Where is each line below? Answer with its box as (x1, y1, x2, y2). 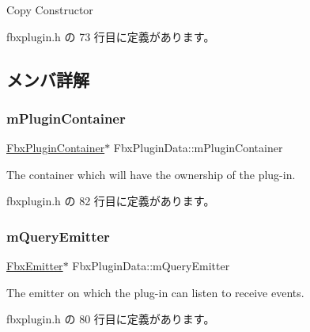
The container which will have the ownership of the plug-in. (6, 166, 296, 182)
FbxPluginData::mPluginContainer (113, 139, 283, 156)
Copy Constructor (6, 2, 93, 17)
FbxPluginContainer (6, 139, 105, 156)
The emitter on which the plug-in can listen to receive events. (6, 284, 304, 300)
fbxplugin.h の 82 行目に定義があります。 (6, 193, 215, 209)
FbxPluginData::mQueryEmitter (72, 258, 230, 274)
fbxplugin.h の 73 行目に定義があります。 (6, 28, 215, 44)
